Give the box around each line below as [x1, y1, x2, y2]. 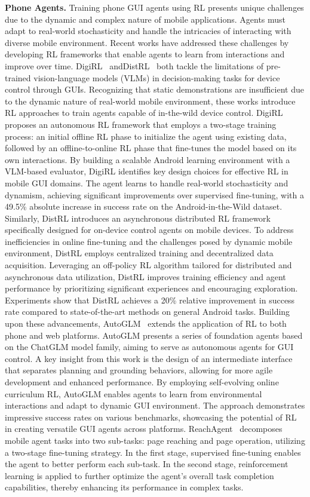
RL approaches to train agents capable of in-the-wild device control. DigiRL [5, 106, 283, 119]
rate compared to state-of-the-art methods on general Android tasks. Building [5, 305, 290, 318]
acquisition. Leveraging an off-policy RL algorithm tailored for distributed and [5, 259, 292, 271]
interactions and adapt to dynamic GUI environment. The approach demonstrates [5, 399, 305, 412]
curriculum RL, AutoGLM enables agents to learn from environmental [5, 387, 262, 400]
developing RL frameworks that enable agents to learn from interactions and [5, 48, 285, 60]
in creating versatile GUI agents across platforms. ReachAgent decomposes [5, 422, 283, 435]
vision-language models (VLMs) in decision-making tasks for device [33, 71, 280, 84]
